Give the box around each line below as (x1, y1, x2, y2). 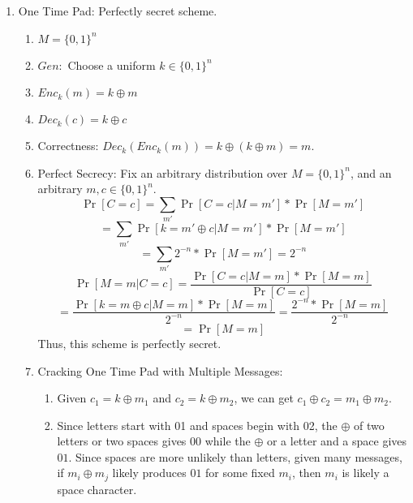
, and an (351, 164, 392, 181)
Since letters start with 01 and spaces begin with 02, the (57, 416, 338, 433)
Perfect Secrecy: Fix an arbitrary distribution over (37, 164, 288, 181)
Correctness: (37, 137, 99, 154)
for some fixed (205, 464, 275, 481)
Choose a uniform (67, 56, 156, 73)
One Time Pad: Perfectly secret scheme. (18, 2, 217, 19)
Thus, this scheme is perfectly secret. (37, 334, 222, 351)
